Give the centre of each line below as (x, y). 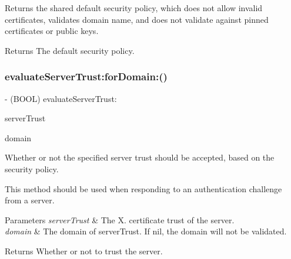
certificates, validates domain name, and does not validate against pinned (137, 19)
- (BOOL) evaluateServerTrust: (61, 98)
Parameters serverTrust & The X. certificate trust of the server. (120, 219)
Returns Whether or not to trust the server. (84, 251)
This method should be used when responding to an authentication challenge (143, 188)
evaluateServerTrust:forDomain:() (86, 76)
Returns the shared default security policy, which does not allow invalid (134, 8)
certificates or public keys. (52, 31)
